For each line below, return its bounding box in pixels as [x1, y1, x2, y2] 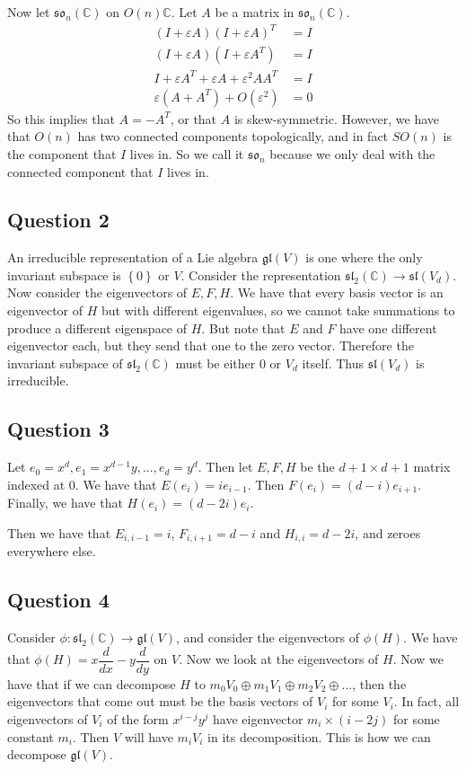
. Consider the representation [180, 265, 341, 284]
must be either [175, 353, 256, 372]
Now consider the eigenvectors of [7, 283, 188, 302]
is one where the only [305, 248, 423, 267]
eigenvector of [7, 301, 84, 320]
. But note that [201, 318, 286, 337]
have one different [339, 318, 437, 337]
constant [7, 727, 54, 746]
